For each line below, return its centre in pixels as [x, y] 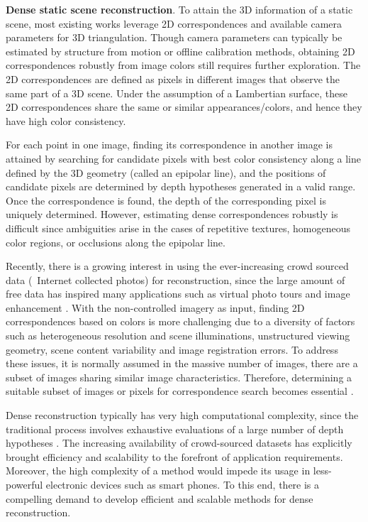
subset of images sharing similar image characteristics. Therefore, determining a [179, 377]
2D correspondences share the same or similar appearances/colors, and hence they [184, 107]
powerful [24, 484]
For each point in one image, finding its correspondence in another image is [169, 145]
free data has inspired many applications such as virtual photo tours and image [178, 294]
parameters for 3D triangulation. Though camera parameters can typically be [174, 37]
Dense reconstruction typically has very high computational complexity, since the [182, 415]
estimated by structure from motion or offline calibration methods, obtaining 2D [180, 51]
